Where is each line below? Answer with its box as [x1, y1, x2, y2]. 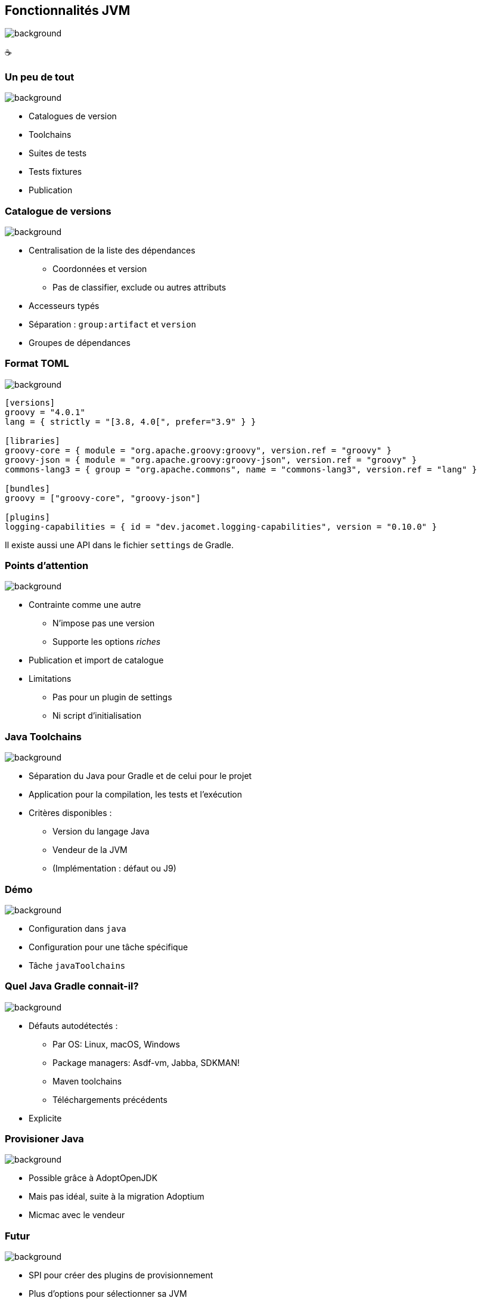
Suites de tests [29, 148, 87, 159]
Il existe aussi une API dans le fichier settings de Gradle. [5, 539, 234, 550]
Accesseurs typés [29, 300, 100, 311]
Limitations [29, 673, 72, 684]
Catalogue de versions [5, 205, 111, 217]
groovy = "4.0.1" [5, 407, 85, 417]
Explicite [29, 1113, 62, 1123]
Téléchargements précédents [52, 1094, 167, 1105]
